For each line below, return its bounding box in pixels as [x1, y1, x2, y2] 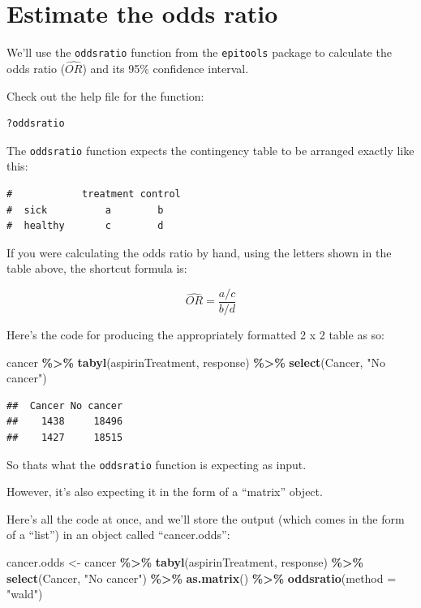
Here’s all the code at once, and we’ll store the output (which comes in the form [6, 510, 405, 527]
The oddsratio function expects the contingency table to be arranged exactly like [6, 141, 415, 158]
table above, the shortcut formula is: [6, 260, 187, 277]
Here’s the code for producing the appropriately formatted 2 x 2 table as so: [6, 326, 384, 343]
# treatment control [6, 188, 181, 201]
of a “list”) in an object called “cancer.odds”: [6, 526, 230, 543]
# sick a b [6, 204, 164, 216]
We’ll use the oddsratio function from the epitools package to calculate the [6, 44, 392, 61]
